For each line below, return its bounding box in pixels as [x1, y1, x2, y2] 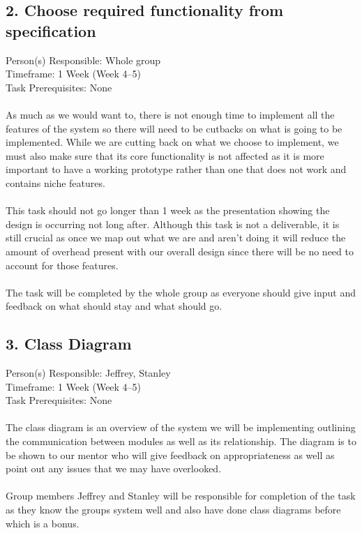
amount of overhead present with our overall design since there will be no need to [6, 243, 354, 258]
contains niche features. [6, 175, 105, 190]
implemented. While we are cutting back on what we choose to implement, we [6, 135, 339, 149]
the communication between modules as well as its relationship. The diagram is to [6, 434, 356, 449]
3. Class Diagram [6, 333, 132, 354]
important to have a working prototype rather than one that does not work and [6, 162, 347, 177]
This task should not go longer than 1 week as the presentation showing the [6, 203, 330, 218]
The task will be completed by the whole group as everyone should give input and [6, 285, 356, 299]
